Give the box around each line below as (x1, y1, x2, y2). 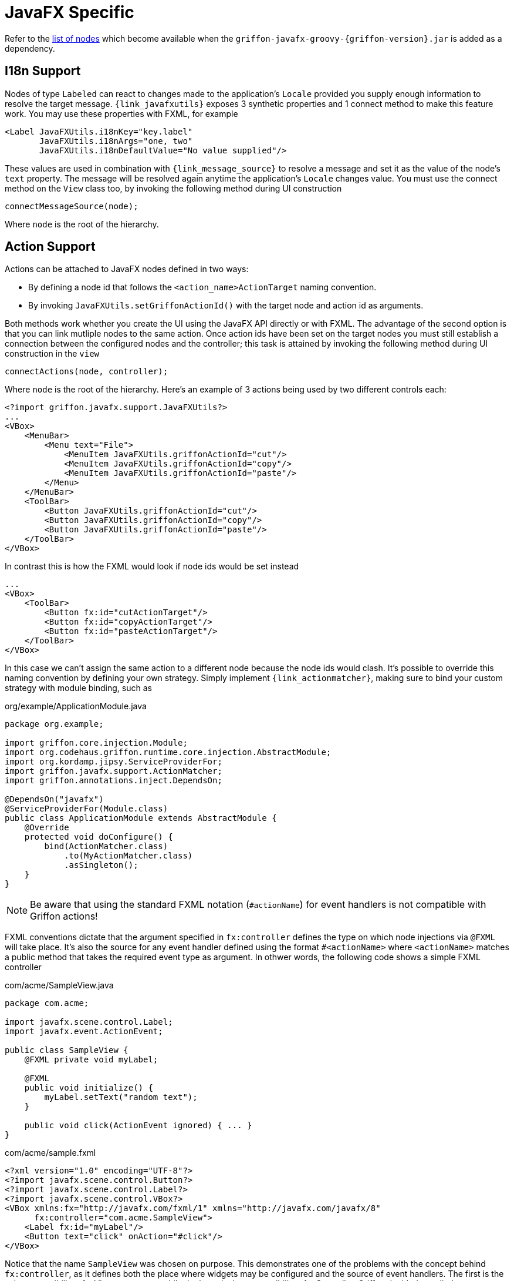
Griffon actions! (30, 910, 98, 923)
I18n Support (5, 63, 81, 79)
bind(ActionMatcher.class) (44, 841, 168, 851)
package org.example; (5, 719, 104, 729)
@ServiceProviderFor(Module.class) (5, 804, 168, 814)
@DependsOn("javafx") (5, 794, 104, 804)
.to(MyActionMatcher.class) (64, 851, 193, 861)
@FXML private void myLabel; (24, 1055, 158, 1065)
